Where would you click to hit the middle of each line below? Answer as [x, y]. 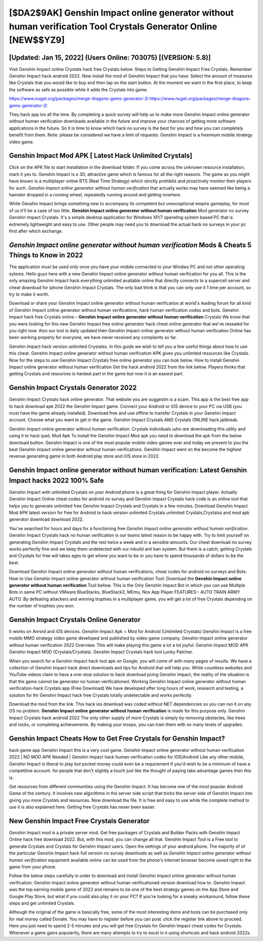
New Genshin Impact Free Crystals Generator [79, 821]
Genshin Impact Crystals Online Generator [75, 620]
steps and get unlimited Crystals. [42, 903]
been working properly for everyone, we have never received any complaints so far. [93, 338]
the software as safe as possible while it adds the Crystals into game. [78, 89]
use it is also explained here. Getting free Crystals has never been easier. [82, 807]
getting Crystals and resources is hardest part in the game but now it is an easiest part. [96, 374]
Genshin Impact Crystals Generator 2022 [73, 388]
